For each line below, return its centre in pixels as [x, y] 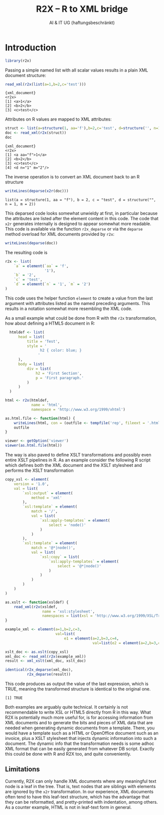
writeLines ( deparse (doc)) [31, 243]
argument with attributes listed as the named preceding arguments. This [78, 303]
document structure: [26, 75]
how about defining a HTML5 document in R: [50, 323]
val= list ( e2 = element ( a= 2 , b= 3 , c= [127, 643]
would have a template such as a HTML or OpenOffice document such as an [82, 733]
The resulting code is [26, 252]
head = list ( [31, 337]
